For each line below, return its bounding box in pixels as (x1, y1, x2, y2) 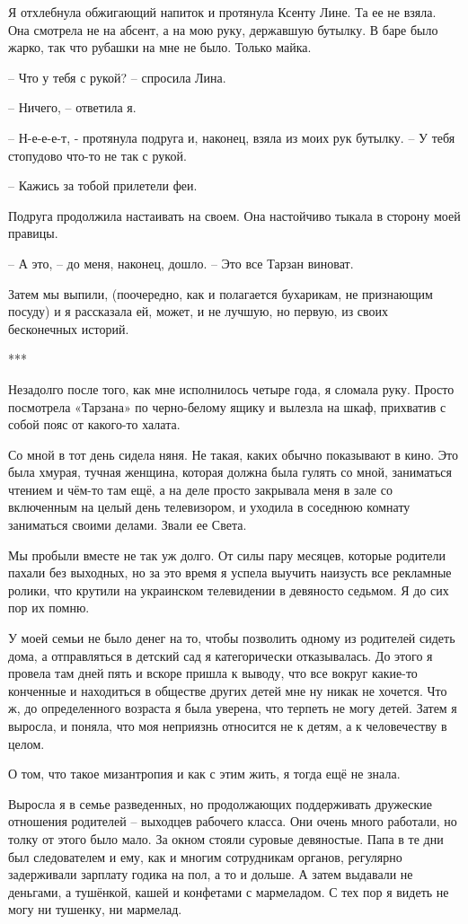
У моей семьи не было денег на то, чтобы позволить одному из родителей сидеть (8, 629, 455, 647)
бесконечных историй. (8, 319, 129, 338)
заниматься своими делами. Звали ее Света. (8, 515, 247, 534)
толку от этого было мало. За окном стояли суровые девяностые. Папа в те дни (8, 829, 444, 848)
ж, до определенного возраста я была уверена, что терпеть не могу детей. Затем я (8, 699, 457, 717)
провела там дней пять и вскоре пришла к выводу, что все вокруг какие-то (8, 664, 418, 682)
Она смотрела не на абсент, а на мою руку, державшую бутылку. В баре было (8, 20, 438, 39)
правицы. (8, 224, 58, 242)
